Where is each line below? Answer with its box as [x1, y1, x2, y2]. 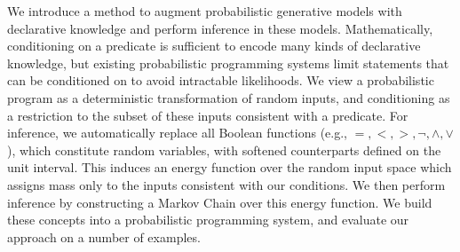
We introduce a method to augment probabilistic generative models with [7, 2, 402, 20]
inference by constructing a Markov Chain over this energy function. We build [7, 193, 432, 211]
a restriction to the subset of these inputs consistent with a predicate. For [7, 106, 408, 124]
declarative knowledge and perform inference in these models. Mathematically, [7, 19, 433, 37]
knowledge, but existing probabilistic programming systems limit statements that [7, 53, 449, 72]
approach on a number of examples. [7, 227, 201, 246]
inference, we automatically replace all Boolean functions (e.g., [7, 123, 348, 142]
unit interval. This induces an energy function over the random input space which [7, 158, 452, 177]
